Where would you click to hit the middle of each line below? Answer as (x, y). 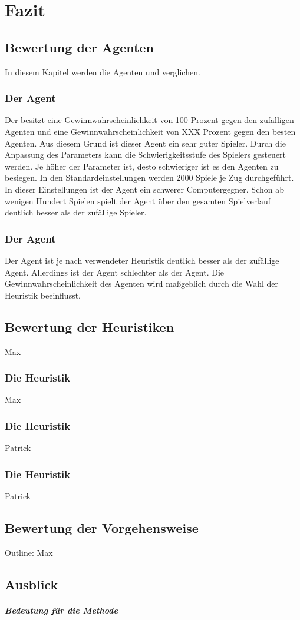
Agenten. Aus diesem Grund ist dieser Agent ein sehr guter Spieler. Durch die (145, 143)
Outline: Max (29, 552)
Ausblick (32, 584)
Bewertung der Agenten (79, 47)
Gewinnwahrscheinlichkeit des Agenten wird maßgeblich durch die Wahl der (141, 284)
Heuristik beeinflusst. (43, 295)
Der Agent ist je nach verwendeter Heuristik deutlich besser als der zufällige (142, 260)
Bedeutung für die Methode (61, 610)
